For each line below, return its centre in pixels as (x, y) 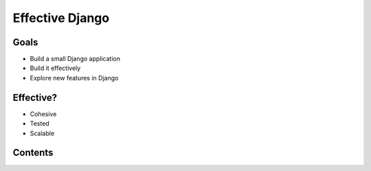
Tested (40, 124)
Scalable (42, 133)
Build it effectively (55, 68)
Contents (33, 153)
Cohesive (43, 114)
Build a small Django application (75, 59)
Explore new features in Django (74, 78)
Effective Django (61, 18)
